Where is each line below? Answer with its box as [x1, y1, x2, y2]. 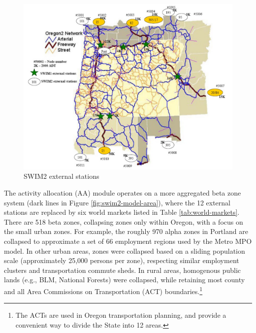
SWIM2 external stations [24, 171, 99, 181]
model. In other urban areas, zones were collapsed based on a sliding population [4, 245, 245, 256]
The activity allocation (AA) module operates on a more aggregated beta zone [4, 188, 241, 198]
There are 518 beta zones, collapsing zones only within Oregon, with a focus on [4, 216, 243, 227]
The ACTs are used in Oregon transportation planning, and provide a [15, 310, 226, 320]
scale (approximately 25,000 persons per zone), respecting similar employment [4, 255, 239, 266]
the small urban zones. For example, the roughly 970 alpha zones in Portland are [4, 226, 248, 236]
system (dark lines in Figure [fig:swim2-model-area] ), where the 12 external [4, 197, 230, 207]
